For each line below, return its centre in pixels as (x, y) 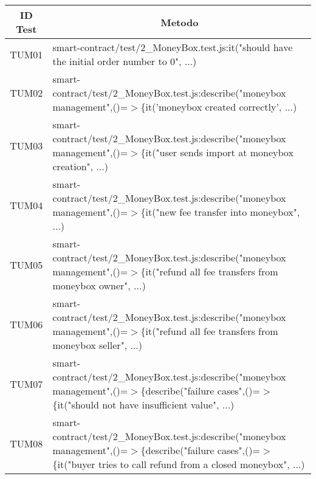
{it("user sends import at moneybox (217, 152)
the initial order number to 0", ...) (125, 61)
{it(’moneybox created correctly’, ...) (219, 107)
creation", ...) (80, 166)
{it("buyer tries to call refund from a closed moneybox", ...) (179, 464)
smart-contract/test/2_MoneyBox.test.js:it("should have (173, 47)
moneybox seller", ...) (97, 345)
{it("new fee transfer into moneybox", (220, 212)
